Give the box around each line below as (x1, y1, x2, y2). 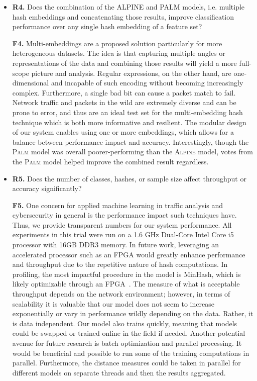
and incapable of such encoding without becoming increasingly (51, 77, 243, 88)
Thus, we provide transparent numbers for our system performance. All (12, 219, 232, 230)
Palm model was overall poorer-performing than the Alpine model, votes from (12, 146, 253, 157)
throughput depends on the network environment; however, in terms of (12, 289, 230, 299)
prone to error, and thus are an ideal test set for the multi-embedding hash (12, 107, 243, 117)
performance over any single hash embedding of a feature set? (12, 21, 202, 32)
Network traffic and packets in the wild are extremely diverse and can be (12, 97, 236, 108)
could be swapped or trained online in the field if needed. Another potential (12, 328, 245, 338)
